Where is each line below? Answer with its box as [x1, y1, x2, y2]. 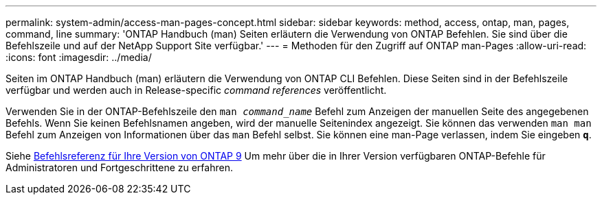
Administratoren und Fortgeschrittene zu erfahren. [5, 162, 233, 173]
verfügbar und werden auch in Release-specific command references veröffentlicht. [5, 84, 387, 96]
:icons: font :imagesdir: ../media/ [5, 51, 152, 63]
